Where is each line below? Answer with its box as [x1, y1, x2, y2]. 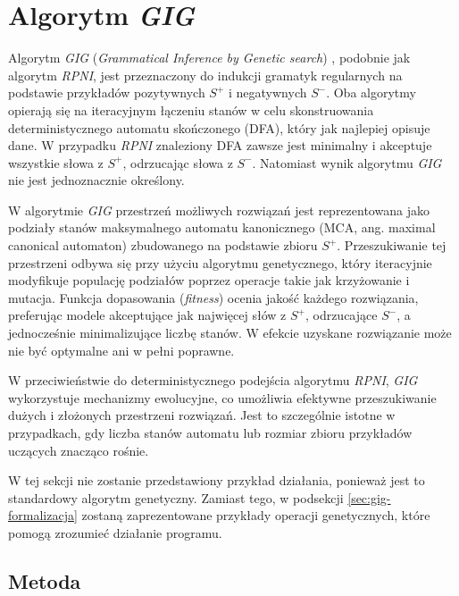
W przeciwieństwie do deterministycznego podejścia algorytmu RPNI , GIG [8, 371, 418, 390]
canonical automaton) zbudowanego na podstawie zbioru [8, 236, 318, 255]
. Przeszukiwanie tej [337, 236, 446, 255]
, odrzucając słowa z [122, 153, 233, 172]
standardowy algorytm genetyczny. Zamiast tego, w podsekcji [8, 488, 344, 507]
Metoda [8, 567, 81, 594]
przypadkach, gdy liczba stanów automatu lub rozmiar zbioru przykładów [8, 424, 413, 441]
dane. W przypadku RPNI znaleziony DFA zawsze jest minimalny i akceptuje [8, 136, 432, 155]
